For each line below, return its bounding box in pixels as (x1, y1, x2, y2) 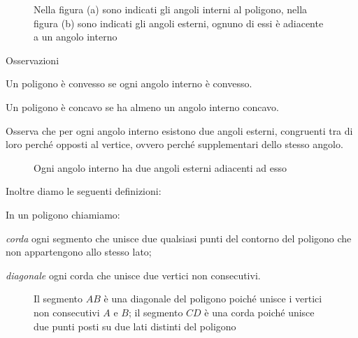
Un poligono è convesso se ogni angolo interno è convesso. (6, 76, 252, 91)
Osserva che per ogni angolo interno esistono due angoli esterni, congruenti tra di (6, 123, 353, 138)
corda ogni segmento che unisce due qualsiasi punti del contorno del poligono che (6, 230, 352, 245)
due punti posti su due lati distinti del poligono (34, 318, 236, 333)
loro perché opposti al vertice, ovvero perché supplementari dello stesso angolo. (6, 137, 343, 152)
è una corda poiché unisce (204, 304, 315, 319)
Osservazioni (6, 52, 59, 67)
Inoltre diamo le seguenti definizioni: (6, 184, 162, 198)
